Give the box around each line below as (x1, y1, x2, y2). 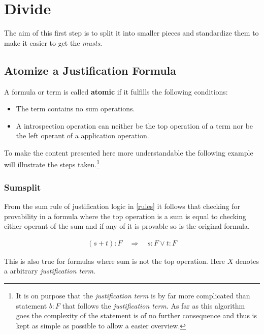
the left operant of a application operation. (16, 130, 149, 141)
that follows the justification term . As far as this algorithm (62, 300, 245, 311)
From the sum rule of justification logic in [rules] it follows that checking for (4, 200, 241, 211)
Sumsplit (4, 180, 41, 193)
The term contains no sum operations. (16, 103, 135, 114)
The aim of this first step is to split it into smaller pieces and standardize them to (4, 27, 259, 38)
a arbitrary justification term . (4, 265, 95, 276)
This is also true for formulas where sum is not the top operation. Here (4, 255, 225, 266)
